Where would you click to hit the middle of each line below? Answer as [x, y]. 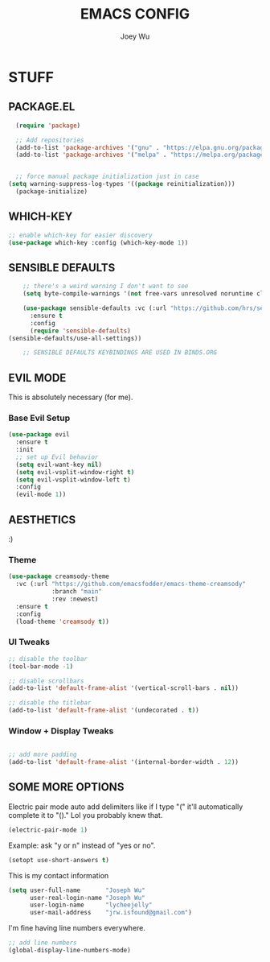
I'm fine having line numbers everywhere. [77, 928]
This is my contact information [59, 875]
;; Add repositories [50, 140]
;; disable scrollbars [46, 681]
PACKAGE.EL [42, 107]
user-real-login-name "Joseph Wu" [88, 898]
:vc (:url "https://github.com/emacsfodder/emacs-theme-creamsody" [131, 584]
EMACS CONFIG [135, 14]
